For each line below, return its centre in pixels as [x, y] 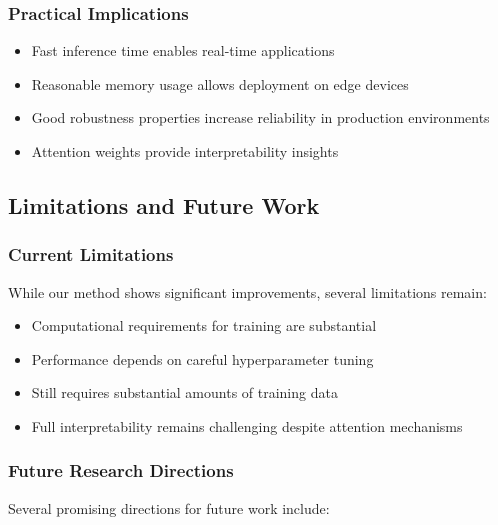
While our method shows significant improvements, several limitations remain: [247, 291]
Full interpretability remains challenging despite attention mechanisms [247, 425]
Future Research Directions [121, 470]
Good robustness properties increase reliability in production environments [260, 117]
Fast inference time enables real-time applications [183, 50]
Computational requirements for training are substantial [204, 325]
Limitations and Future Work [164, 204]
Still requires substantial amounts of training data [184, 392]
